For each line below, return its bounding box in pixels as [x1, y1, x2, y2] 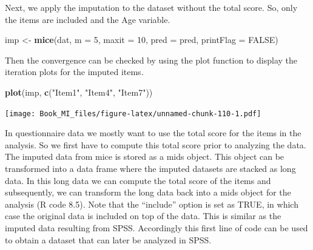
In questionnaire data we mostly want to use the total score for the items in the [5, 127, 301, 139]
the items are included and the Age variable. [5, 13, 170, 25]
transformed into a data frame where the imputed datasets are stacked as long [5, 162, 296, 174]
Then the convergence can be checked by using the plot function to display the [5, 53, 298, 66]
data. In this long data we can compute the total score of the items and [5, 174, 271, 186]
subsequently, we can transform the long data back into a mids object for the [5, 186, 291, 199]
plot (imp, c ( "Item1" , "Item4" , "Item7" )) [5, 85, 153, 98]
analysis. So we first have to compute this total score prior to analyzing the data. [5, 138, 306, 151]
